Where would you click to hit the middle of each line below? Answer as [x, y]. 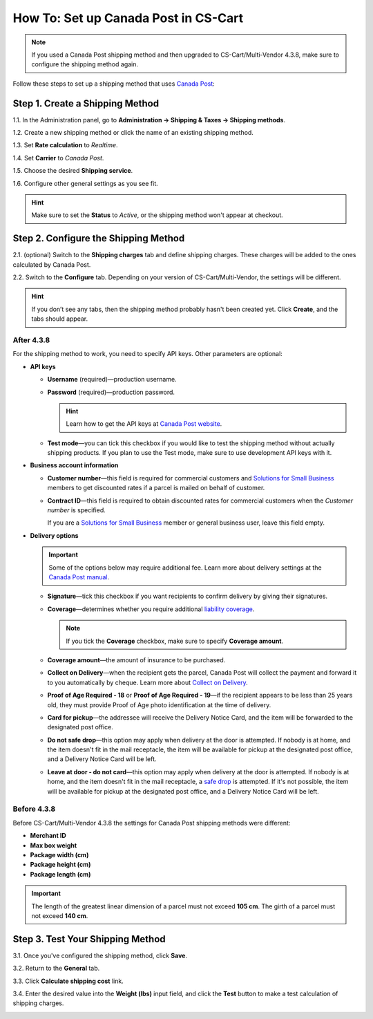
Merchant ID [48, 836]
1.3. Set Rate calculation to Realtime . [65, 145]
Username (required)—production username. [112, 380]
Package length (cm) [60, 874]
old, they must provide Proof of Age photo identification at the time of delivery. [159, 704]
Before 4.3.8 [34, 809]
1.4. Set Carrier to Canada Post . [58, 158]
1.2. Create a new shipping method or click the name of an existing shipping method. [133, 133]
